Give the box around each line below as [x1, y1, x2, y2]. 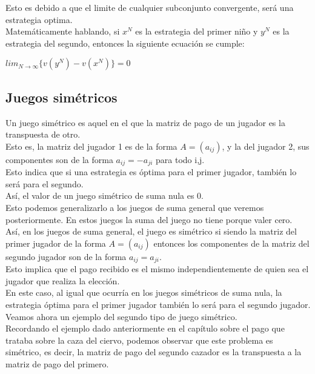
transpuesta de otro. [5, 128, 81, 141]
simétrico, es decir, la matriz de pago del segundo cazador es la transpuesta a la [5, 346, 302, 358]
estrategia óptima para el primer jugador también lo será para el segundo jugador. [5, 298, 311, 311]
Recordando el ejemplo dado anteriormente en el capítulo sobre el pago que [5, 322, 285, 335]
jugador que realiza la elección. [5, 274, 120, 287]
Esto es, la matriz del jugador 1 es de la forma [5, 139, 177, 152]
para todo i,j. [156, 153, 205, 165]
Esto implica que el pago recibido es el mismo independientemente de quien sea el [5, 262, 309, 275]
